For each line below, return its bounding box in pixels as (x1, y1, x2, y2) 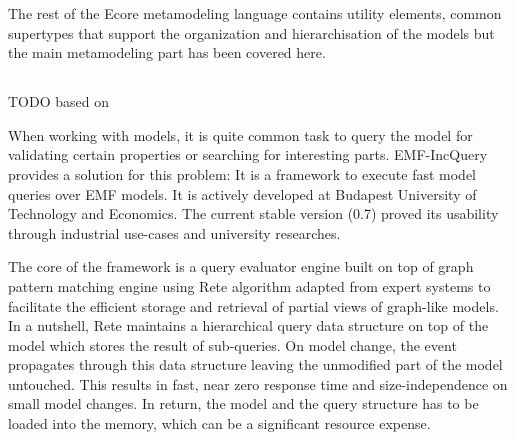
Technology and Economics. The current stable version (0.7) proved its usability (8, 203, 499, 224)
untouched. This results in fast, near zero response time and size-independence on (8, 373, 508, 394)
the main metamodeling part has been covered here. (8, 42, 326, 63)
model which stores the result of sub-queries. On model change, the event (8, 334, 457, 355)
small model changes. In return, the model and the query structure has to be (8, 393, 479, 414)
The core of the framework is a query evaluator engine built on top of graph (8, 256, 474, 277)
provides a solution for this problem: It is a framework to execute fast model (8, 163, 477, 184)
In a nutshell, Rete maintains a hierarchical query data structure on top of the (8, 315, 489, 336)
